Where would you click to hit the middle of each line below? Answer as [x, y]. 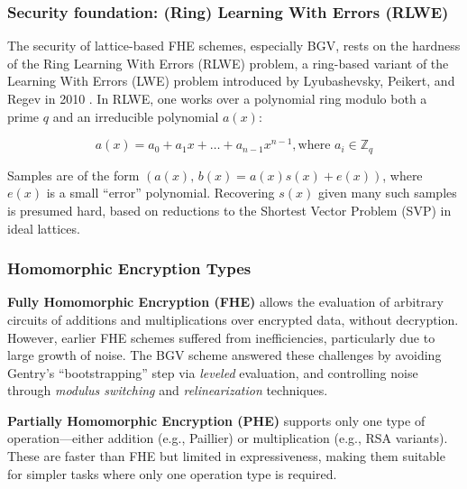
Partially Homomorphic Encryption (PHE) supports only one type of [216, 420]
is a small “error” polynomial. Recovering [160, 193]
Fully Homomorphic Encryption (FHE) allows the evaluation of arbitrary [225, 302]
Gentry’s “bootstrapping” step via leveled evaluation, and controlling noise [213, 372]
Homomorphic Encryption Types [129, 268]
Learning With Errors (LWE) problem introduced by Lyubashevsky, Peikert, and [231, 81]
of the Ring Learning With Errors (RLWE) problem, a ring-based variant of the [228, 63]
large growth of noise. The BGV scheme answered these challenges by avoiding [224, 355]
